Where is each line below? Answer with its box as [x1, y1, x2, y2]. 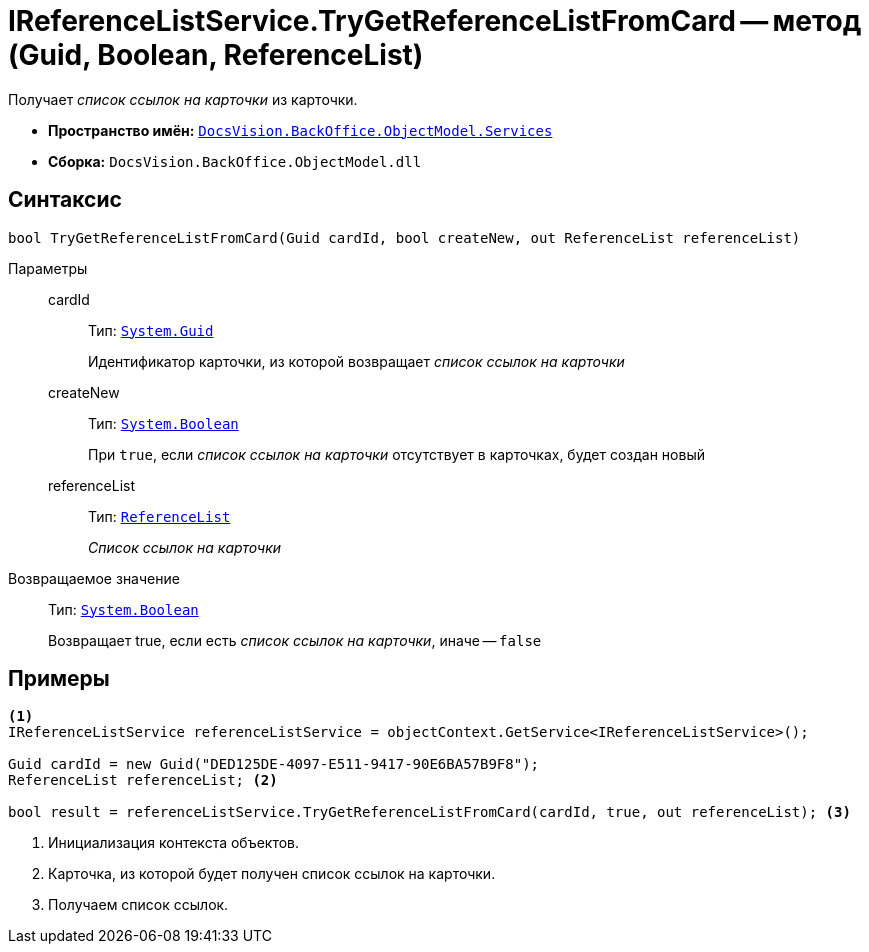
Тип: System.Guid [88, 321, 214, 339]
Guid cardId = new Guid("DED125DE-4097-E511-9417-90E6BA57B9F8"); [8, 756, 540, 773]
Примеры [8, 666, 110, 692]
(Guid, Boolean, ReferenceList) [8, 38, 424, 72]
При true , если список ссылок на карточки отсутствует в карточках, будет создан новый [88, 445, 705, 463]
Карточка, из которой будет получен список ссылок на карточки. [48, 865, 496, 883]
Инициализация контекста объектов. [48, 834, 300, 852]
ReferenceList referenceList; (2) [8, 772, 278, 789]
